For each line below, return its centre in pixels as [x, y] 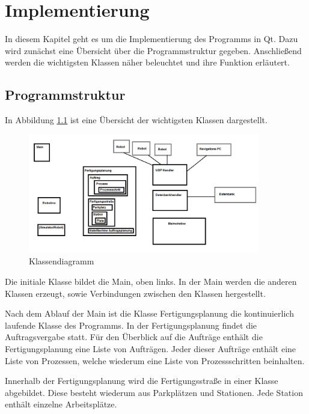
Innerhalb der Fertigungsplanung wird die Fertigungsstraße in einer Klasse [142, 381]
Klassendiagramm [62, 261]
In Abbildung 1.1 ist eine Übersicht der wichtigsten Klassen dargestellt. [136, 120]
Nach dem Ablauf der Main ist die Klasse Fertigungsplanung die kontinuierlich [149, 313]
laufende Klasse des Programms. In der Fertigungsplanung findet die [131, 325]
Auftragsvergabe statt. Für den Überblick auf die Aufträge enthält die [134, 337]
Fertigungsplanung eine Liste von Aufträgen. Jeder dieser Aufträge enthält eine [151, 348]
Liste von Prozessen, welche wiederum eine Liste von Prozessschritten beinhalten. [155, 360]
